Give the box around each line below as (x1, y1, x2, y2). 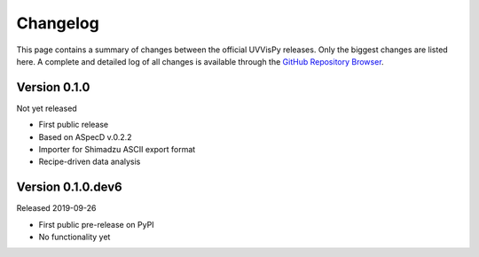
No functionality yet (38, 231, 111, 243)
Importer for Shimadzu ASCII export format (38, 144, 196, 155)
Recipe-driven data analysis (38, 156, 141, 167)
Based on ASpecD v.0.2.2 (38, 131, 132, 142)
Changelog (16, 13, 99, 33)
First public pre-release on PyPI (38, 219, 154, 230)
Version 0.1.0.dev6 (16, 180, 123, 195)
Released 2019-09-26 (16, 203, 97, 214)
